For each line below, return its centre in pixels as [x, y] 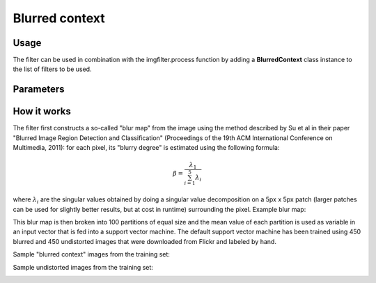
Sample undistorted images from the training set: [83, 267]
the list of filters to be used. [52, 69]
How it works [42, 112]
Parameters [39, 90]
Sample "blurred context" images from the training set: [92, 254]
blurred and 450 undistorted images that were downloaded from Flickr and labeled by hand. [144, 241]
